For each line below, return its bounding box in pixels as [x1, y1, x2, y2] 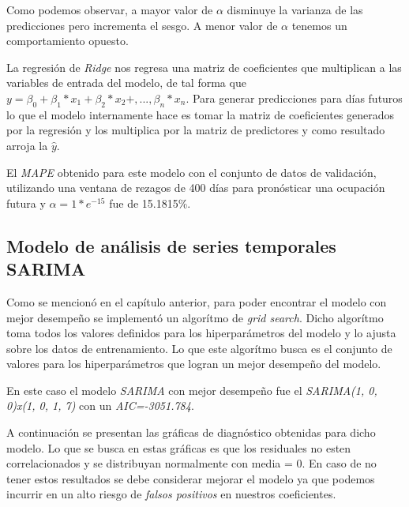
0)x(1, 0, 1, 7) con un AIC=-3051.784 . [6, 397, 194, 414]
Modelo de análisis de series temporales [6, 233, 336, 257]
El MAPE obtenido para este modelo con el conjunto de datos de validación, [6, 163, 377, 180]
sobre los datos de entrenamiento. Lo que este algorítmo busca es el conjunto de [6, 340, 392, 356]
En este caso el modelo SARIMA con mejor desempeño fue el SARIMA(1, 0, [6, 381, 377, 398]
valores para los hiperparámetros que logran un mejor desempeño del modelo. [6, 355, 381, 372]
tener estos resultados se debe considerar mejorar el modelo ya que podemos [6, 470, 375, 486]
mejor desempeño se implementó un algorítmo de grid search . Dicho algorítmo [6, 309, 384, 325]
